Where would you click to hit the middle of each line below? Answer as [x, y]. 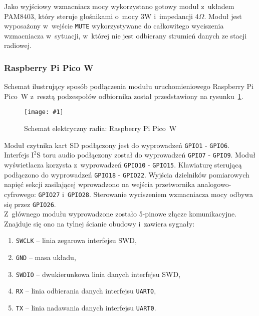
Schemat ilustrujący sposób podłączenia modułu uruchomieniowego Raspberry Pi [129, 86]
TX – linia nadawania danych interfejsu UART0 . [86, 308]
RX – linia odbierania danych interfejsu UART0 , [86, 291]
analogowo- [214, 184]
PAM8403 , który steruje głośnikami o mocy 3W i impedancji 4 [101, 16]
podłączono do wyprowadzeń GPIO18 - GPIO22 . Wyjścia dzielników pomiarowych [127, 174]
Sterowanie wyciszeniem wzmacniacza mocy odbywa [173, 194]
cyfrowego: [20, 194]
